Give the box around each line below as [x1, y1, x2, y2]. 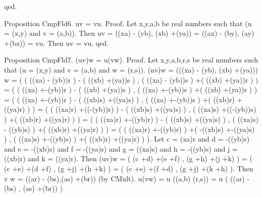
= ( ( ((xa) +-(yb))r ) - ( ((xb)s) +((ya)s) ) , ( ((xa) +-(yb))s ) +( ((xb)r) [4, 94, 235, 104]
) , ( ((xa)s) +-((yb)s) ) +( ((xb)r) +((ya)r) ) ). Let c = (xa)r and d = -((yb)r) [4, 134, 250, 144]
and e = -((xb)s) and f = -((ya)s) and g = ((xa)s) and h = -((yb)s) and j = [4, 143, 238, 154]
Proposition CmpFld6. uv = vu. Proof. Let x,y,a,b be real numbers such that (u [4, 18, 252, 28]
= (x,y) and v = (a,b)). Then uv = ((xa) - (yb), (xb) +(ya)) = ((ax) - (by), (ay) [4, 28, 254, 38]
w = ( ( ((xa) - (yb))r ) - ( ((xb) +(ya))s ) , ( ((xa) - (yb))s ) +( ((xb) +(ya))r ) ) [4, 74, 258, 85]
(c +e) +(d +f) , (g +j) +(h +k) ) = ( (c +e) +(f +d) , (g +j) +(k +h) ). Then [4, 163, 253, 173]
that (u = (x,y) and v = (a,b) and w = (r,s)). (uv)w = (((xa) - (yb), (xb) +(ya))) [4, 64, 258, 75]
